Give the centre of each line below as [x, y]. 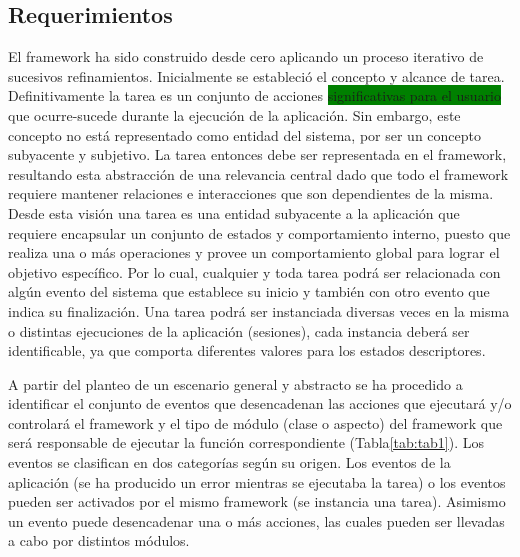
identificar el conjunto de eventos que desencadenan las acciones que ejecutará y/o [260, 403]
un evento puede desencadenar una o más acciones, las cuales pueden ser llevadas [256, 520]
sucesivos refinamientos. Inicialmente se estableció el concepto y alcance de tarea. [256, 75]
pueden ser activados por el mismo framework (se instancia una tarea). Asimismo [257, 501]
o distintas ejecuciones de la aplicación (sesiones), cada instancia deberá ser [239, 330]
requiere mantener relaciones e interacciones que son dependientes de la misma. [251, 193]
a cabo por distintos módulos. [99, 540]
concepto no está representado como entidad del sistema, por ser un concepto [244, 134]
